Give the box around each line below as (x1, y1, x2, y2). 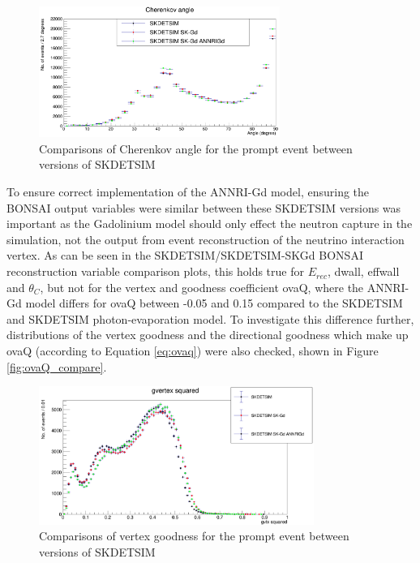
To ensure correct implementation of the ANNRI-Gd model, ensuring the (6, 183, 370, 200)
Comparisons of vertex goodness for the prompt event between (39, 527, 349, 544)
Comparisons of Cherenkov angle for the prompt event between (39, 140, 353, 157)
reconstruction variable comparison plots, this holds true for (6, 263, 304, 280)
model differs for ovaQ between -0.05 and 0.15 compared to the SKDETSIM (25, 294, 403, 312)
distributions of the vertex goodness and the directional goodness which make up (6, 326, 409, 343)
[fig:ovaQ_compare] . (6, 358, 107, 375)
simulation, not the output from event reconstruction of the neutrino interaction (6, 230, 405, 247)
